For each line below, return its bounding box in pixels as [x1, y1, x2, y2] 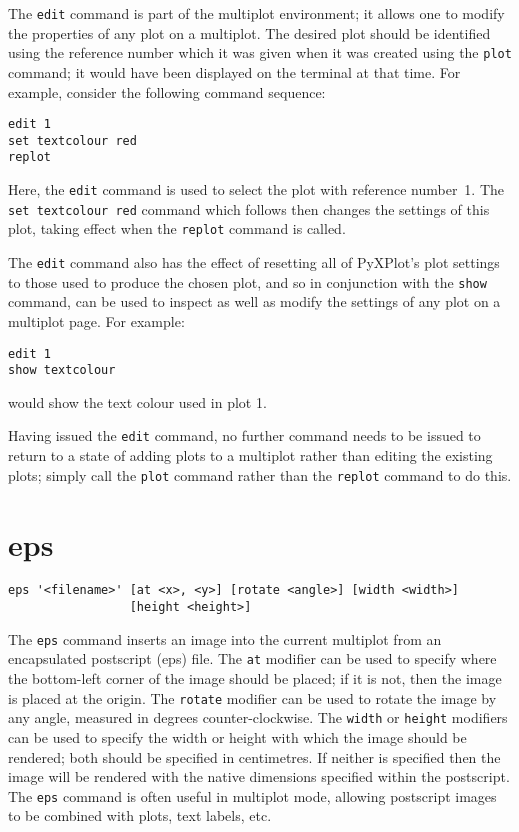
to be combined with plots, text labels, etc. [8, 805, 272, 826]
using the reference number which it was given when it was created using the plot [8, 42, 512, 63]
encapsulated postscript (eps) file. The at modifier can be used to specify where [8, 648, 497, 669]
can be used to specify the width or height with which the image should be [8, 727, 467, 747]
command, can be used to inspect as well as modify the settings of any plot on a [8, 291, 501, 312]
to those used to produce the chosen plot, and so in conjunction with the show [8, 271, 487, 292]
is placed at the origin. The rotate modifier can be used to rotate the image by [8, 687, 497, 708]
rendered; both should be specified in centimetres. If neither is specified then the [8, 746, 501, 767]
